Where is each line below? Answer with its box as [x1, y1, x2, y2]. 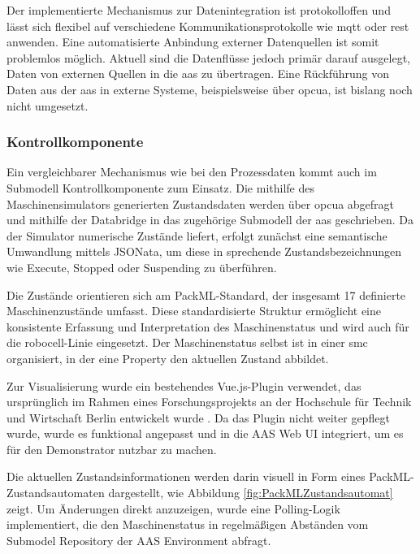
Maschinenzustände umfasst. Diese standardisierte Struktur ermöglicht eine [6, 302, 381, 319]
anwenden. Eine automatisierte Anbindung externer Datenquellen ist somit [6, 33, 379, 50]
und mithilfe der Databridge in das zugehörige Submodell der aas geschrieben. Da [6, 211, 414, 228]
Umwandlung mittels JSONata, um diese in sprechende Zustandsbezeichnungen [6, 243, 401, 260]
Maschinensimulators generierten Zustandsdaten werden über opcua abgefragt [6, 195, 395, 212]
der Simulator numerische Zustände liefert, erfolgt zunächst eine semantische [6, 227, 388, 244]
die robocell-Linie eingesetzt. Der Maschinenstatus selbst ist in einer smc [6, 334, 368, 351]
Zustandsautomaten [6, 484, 105, 501]
